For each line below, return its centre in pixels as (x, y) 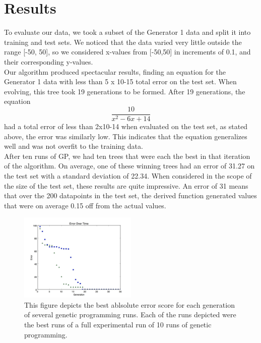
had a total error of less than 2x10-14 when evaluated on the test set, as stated (126, 126)
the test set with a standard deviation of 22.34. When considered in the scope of (128, 175)
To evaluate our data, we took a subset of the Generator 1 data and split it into (127, 32)
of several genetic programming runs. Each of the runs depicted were (130, 315)
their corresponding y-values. (49, 61)
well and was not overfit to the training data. (74, 146)
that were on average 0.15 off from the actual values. (85, 205)
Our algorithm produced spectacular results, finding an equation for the (115, 71)
